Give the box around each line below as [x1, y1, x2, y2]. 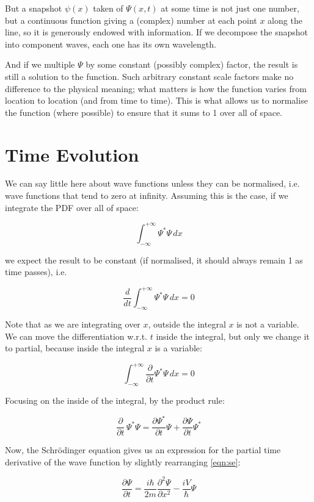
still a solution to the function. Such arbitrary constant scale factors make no [5, 70, 294, 82]
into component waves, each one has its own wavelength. [5, 37, 216, 50]
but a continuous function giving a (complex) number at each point [5, 13, 257, 26]
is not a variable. [236, 318, 299, 331]
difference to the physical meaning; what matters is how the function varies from [5, 82, 307, 95]
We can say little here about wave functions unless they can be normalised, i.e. [5, 177, 300, 190]
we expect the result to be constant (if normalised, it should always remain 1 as [5, 253, 303, 266]
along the [268, 13, 302, 26]
